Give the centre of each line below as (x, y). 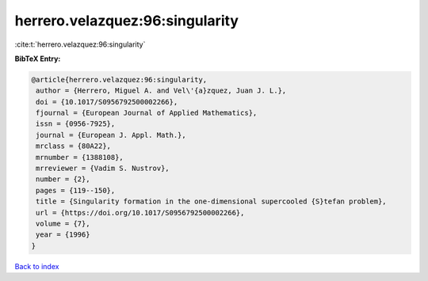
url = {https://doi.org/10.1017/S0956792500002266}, (140, 213)
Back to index (37, 266)
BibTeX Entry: (38, 59)
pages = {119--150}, (76, 190)
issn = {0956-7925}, (76, 124)
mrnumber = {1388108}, (80, 157)
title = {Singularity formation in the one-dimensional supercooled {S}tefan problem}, (212, 201)
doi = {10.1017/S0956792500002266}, (107, 102)
